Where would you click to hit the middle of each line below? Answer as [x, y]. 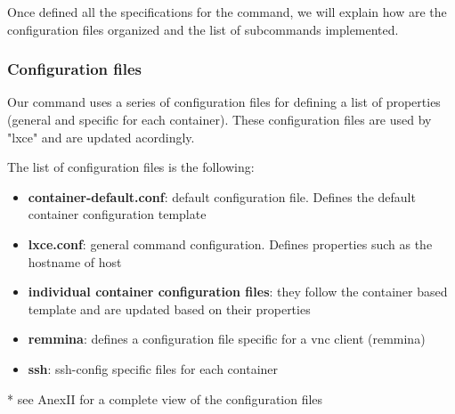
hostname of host [75, 261]
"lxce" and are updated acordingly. [101, 137]
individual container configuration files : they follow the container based [238, 292]
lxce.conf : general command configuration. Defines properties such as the [230, 244]
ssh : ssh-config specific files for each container [153, 368]
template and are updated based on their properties [169, 308]
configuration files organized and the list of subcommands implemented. [203, 29]
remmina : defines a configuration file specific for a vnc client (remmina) [227, 339]
